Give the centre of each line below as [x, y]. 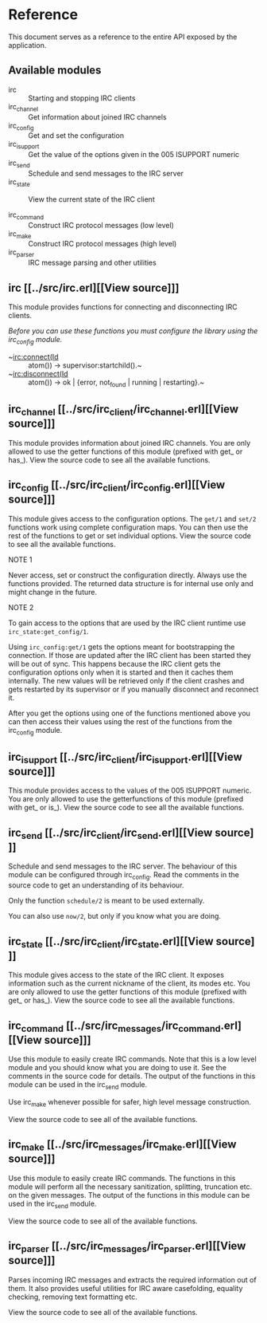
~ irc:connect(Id [33, 356]
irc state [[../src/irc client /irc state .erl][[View [111, 942]
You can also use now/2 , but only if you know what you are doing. [114, 916]
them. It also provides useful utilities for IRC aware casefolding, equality [126, 1288]
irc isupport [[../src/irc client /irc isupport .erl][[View [125, 758]
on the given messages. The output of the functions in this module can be [129, 1195]
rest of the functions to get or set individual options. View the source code [130, 535]
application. [27, 45]
